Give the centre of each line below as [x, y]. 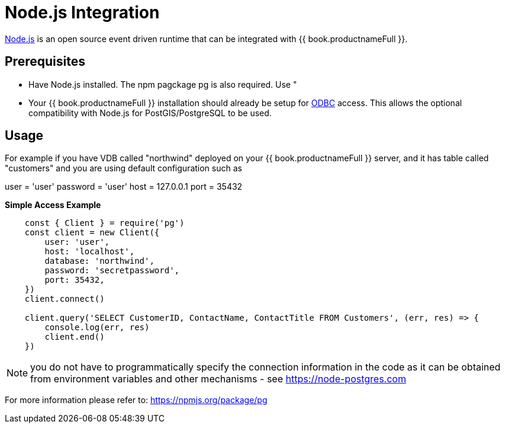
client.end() [75, 337]
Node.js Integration [82, 12]
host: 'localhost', [90, 252]
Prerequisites [45, 62]
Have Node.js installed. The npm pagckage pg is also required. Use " [163, 84]
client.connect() [65, 299]
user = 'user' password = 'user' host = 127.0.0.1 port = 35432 [124, 187]
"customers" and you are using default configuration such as [123, 168]
